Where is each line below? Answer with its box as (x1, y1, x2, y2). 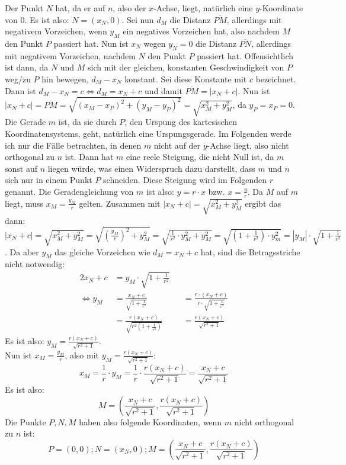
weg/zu (5, 72, 31, 85)
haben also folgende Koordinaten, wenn (79, 415, 222, 428)
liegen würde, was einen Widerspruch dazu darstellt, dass (47, 162, 255, 174)
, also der (113, 2, 146, 14)
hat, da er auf (55, 2, 105, 14)
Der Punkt (5, 2, 44, 14)
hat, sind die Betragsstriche (200, 245, 300, 258)
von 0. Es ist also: (5, 13, 69, 25)
